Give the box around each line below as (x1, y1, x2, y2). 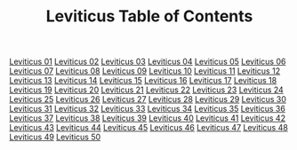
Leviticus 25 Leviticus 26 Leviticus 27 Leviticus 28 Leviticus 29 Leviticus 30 (9, 94, 286, 105)
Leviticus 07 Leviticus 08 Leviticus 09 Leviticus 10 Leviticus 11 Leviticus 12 (9, 66, 281, 76)
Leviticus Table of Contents (45, 6, 253, 27)
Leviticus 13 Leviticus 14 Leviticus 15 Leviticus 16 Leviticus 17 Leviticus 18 (9, 75, 277, 86)
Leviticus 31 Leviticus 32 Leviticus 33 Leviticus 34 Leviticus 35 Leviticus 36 (9, 104, 286, 114)
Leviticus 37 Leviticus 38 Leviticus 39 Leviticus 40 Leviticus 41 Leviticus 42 (9, 113, 286, 123)
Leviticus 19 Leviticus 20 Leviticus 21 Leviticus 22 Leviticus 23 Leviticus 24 (9, 84, 285, 95)
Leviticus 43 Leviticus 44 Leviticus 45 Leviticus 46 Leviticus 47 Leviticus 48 (9, 122, 289, 133)
